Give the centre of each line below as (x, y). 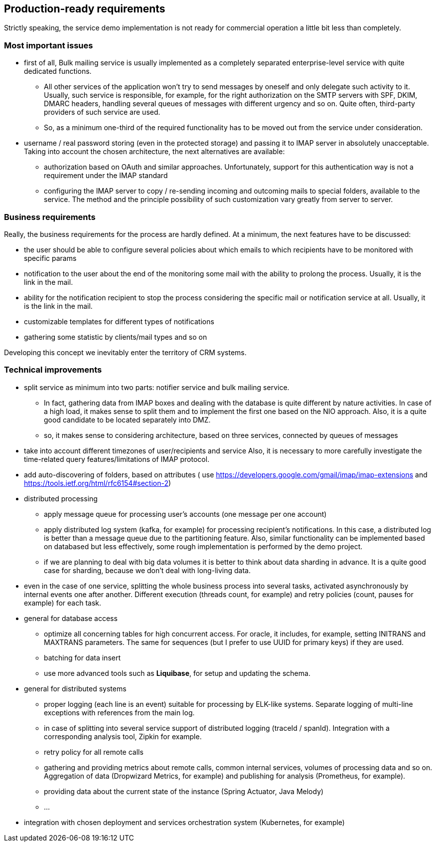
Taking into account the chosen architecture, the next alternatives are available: (154, 152)
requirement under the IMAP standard (106, 176)
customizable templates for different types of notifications (119, 321)
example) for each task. (63, 603)
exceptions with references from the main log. (119, 712)
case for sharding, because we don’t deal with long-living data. (147, 570)
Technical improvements (53, 370)
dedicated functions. (58, 71)
